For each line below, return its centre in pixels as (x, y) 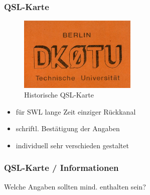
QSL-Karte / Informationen (61, 168)
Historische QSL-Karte (59, 95)
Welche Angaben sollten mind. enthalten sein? (75, 186)
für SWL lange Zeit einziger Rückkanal (76, 111)
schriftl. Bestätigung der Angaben (68, 128)
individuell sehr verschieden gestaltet (72, 145)
